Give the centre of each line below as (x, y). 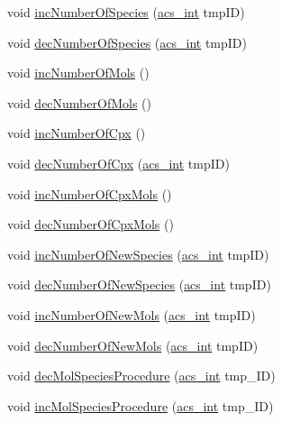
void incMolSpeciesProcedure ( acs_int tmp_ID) (141, 405)
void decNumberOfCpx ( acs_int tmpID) (118, 163)
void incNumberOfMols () (78, 73)
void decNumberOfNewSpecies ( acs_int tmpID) (139, 284)
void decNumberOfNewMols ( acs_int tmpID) (133, 345)
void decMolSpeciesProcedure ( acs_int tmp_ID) (141, 376)
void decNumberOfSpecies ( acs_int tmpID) (127, 42)
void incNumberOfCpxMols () (90, 193)
